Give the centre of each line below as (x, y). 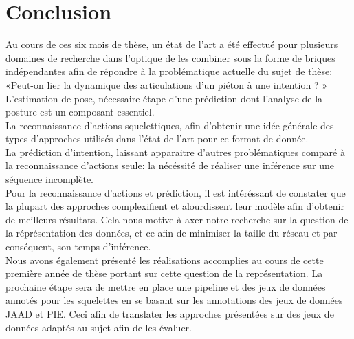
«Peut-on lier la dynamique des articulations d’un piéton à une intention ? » (166, 84)
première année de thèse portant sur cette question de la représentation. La (164, 273)
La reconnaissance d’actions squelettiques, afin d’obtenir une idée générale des (170, 125)
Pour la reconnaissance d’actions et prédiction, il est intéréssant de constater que (176, 192)
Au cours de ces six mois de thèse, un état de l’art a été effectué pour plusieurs (172, 44)
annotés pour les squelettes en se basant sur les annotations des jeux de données (174, 300)
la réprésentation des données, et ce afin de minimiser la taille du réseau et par (172, 233)
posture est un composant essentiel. (80, 112)
